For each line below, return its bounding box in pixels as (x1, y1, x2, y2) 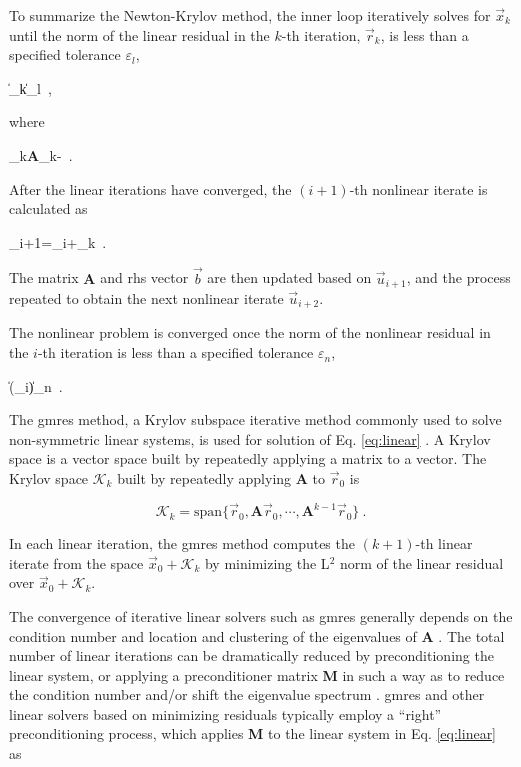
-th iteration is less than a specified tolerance (37, 342, 314, 363)
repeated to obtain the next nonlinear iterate (9, 288, 284, 309)
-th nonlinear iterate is (349, 178, 488, 199)
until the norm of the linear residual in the (9, 24, 270, 45)
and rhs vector (100, 267, 189, 288)
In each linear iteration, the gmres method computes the (9, 533, 355, 554)
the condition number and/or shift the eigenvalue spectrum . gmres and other (9, 684, 485, 705)
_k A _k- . (9, 144, 73, 165)
